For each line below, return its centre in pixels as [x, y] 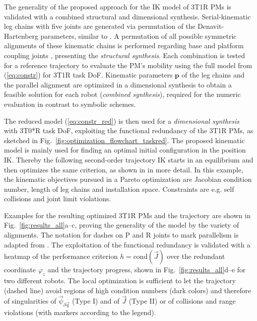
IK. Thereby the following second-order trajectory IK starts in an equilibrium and [129, 159]
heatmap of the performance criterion [61, 256]
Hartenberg [21, 36]
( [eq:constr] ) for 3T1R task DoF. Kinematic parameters [88, 75]
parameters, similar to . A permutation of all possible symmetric [138, 36]
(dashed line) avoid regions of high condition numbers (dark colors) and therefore [128, 290]
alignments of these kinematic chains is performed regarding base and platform [124, 45]
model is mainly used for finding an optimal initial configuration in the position [125, 150]
